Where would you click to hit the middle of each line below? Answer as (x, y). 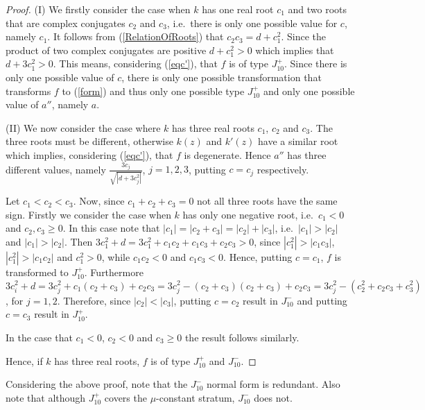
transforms (28, 91)
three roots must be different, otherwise (89, 141)
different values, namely (56, 169)
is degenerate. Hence (227, 154)
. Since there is (316, 63)
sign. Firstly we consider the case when (88, 214)
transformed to (37, 272)
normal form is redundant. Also (273, 384)
